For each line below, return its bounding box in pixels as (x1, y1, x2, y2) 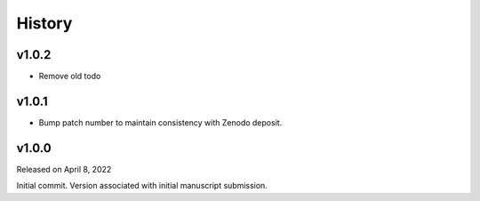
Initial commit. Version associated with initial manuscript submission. (16, 181, 268, 191)
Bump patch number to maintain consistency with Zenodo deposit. (38, 117, 283, 128)
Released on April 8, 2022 (16, 164, 112, 174)
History (16, 13, 73, 33)
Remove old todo (38, 71, 101, 82)
